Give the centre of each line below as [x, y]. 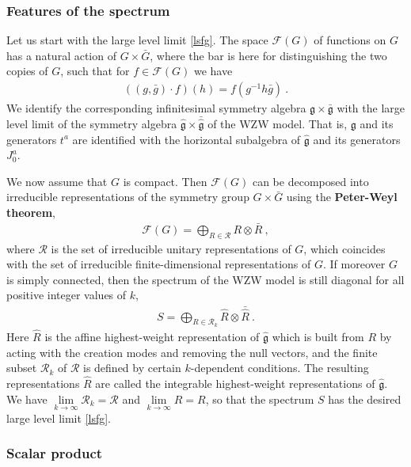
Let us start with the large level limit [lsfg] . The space [137, 40]
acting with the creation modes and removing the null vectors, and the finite [192, 352]
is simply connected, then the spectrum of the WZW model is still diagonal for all [205, 279]
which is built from [318, 336]
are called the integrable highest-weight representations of [235, 383]
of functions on [350, 40]
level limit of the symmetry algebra [92, 124]
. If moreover [354, 264]
